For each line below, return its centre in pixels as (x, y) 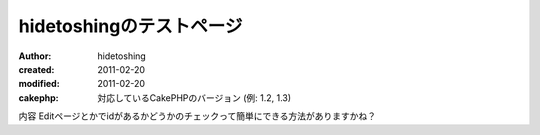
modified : (39, 84)
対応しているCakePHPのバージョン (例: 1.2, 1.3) (194, 97)
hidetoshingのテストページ (130, 26)
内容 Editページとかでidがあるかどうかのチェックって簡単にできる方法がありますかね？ (197, 116)
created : (36, 69)
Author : (35, 56)
